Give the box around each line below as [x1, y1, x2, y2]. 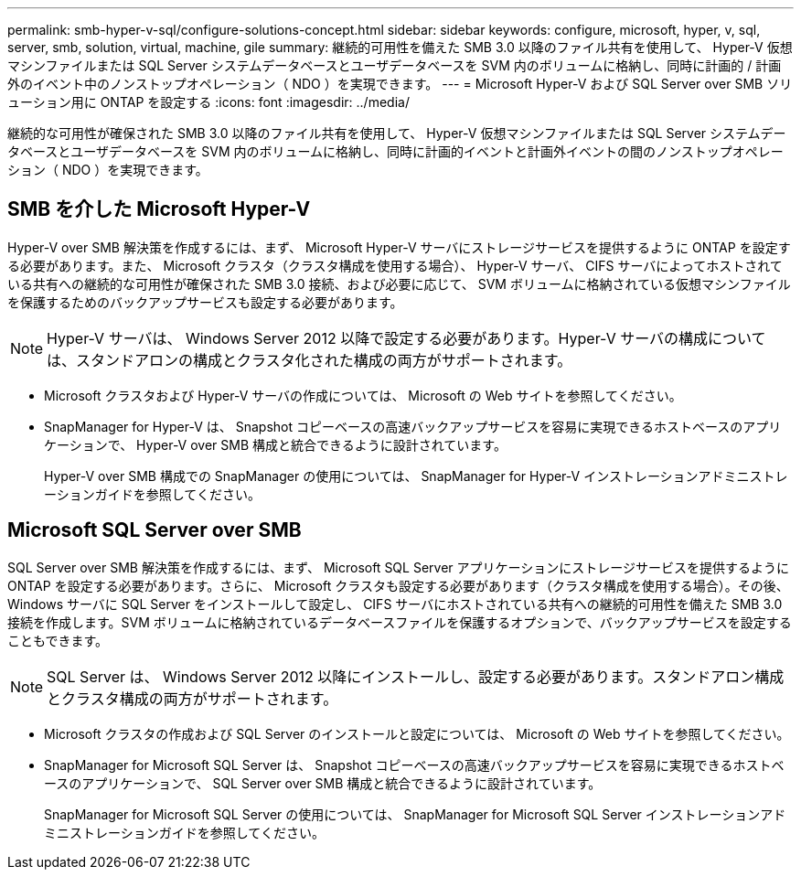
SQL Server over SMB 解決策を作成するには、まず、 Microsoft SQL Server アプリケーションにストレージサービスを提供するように [7, 559, 789, 575]
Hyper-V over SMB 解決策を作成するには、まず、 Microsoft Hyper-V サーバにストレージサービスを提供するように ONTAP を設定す [7, 239, 791, 255]
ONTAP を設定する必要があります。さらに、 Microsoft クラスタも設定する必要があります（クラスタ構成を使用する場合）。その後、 [7, 577, 789, 594]
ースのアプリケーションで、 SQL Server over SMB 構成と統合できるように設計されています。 [44, 775, 602, 791]
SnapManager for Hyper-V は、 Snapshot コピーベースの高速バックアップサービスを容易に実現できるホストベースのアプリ [44, 418, 782, 434]
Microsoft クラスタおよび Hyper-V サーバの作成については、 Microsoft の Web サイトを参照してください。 [44, 387, 682, 403]
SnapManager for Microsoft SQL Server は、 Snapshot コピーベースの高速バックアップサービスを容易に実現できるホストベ [44, 756, 785, 773]
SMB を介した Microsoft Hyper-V [7, 198, 311, 221]
